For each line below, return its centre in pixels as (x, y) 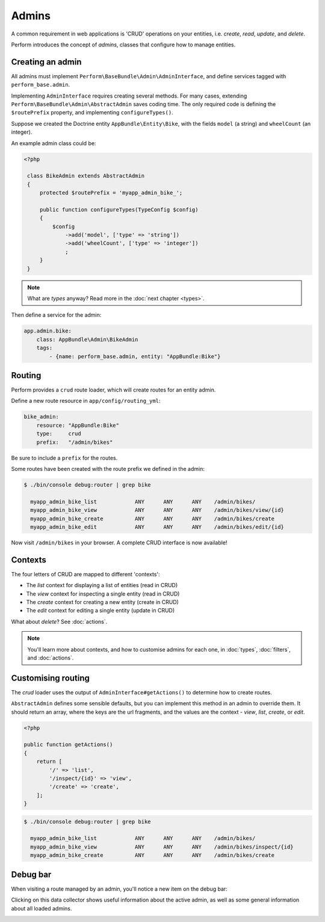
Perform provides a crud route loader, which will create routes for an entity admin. (113, 390)
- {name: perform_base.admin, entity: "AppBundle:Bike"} (135, 356)
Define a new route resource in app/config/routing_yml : (86, 401)
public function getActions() (68, 745)
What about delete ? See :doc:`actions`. (59, 621)
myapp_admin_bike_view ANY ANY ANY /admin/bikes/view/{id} (157, 510)
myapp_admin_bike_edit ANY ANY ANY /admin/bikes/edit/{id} (157, 527)
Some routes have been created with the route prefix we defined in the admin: (108, 469)
